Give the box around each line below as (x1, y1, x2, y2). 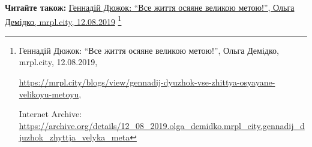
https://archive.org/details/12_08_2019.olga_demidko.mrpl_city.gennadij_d (19, 119, 305, 131)
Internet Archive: (19, 108, 82, 120)
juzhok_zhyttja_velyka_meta (19, 131, 130, 143)
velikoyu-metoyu (19, 87, 79, 100)
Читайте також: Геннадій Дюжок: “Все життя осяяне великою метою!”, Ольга (5, 1, 295, 13)
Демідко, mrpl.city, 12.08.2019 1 (5, 13, 122, 27)
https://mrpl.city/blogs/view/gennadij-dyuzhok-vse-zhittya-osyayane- (19, 76, 275, 88)
